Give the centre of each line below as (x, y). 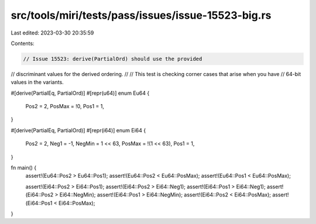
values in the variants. (37, 82)
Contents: (23, 43)
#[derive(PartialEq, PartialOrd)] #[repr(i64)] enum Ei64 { (78, 130)
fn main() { (24, 168)
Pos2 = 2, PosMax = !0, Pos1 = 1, (65, 106)
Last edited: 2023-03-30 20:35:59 (52, 33)
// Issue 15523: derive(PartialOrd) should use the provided (113, 59)
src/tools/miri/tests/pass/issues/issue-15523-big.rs (141, 15)
